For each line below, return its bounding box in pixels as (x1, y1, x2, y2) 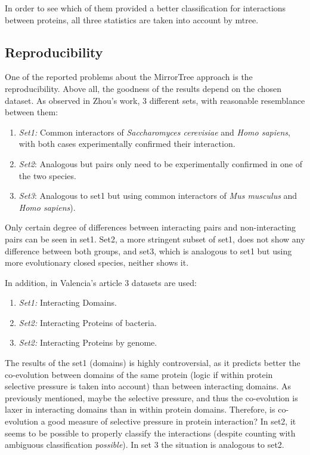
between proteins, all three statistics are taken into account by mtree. (5, 13, 259, 26)
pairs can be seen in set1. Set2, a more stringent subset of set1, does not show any (5, 232, 305, 245)
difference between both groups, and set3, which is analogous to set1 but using (5, 244, 292, 257)
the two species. (18, 169, 76, 182)
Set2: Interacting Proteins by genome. (18, 336, 157, 349)
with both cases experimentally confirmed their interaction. (18, 137, 235, 150)
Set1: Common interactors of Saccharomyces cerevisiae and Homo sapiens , (18, 125, 290, 138)
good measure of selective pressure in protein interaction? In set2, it (48, 415, 296, 428)
